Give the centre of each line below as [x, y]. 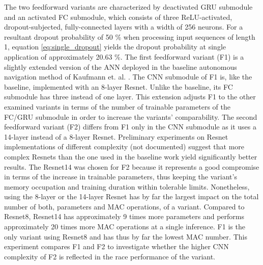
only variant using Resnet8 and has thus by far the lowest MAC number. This [126, 236]
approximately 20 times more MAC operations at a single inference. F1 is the [125, 227]
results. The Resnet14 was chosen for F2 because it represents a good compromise [132, 166]
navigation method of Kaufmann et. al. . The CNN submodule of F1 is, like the [128, 77]
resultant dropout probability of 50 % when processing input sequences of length [130, 36]
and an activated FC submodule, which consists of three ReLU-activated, [118, 17]
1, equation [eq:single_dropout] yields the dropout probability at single [115, 47]
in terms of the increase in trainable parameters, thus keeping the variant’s [121, 177]
